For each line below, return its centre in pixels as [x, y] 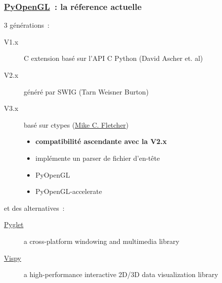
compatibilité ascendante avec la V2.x [101, 141]
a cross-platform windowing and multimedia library [102, 241]
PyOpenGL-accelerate [69, 191]
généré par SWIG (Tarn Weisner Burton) [86, 91]
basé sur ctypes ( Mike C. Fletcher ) [76, 124]
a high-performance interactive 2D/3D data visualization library [121, 274]
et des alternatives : [34, 208]
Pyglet [14, 224]
